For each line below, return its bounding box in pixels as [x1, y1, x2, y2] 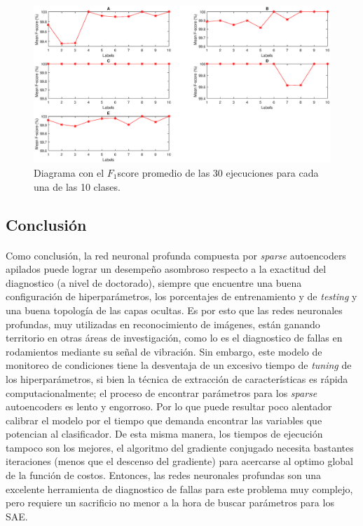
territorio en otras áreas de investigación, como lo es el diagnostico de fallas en [6, 330, 343, 345]
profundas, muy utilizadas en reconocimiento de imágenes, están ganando [6, 316, 320, 331]
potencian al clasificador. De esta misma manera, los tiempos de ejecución [6, 426, 323, 441]
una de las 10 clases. [34, 179, 121, 194]
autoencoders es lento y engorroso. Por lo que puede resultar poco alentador [6, 399, 332, 414]
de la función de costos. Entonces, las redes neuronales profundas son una [6, 468, 322, 483]
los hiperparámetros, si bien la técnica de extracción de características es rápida [6, 371, 348, 386]
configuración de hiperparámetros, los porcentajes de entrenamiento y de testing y [6, 289, 357, 304]
